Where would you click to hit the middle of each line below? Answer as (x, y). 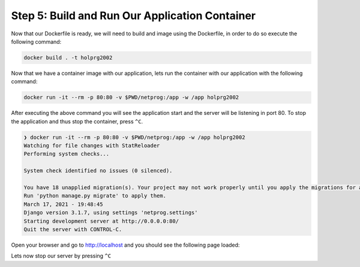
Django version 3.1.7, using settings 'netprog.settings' (111, 213)
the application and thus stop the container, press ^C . (77, 121)
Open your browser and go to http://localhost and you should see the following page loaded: (125, 245)
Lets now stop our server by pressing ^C (61, 256)
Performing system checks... (67, 154)
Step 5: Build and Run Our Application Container (133, 16)
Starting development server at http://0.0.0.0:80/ (101, 221)
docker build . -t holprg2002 (68, 57)
